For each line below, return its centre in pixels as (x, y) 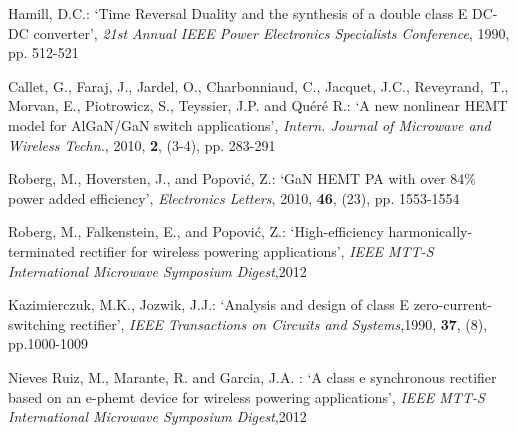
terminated (41, 250)
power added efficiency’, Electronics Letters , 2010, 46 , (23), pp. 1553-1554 (234, 197)
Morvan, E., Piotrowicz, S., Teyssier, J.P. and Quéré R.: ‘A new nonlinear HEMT (258, 105)
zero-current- (452, 304)
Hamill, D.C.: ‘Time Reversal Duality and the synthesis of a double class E (238, 13)
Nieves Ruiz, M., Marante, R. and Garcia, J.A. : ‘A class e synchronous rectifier (252, 376)
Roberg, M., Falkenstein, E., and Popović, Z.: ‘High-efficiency (196, 231)
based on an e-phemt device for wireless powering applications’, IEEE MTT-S (246, 396)
